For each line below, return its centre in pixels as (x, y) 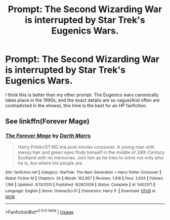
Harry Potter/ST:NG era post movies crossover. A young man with (86, 147)
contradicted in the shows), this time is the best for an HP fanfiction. (76, 105)
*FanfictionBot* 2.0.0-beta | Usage (39, 212)
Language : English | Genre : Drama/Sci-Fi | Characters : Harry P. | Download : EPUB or (80, 191)
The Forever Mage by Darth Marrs (48, 136)
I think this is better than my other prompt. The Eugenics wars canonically (82, 95)
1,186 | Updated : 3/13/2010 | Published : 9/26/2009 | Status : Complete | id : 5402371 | (80, 185)
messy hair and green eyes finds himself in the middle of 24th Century (91, 152)
